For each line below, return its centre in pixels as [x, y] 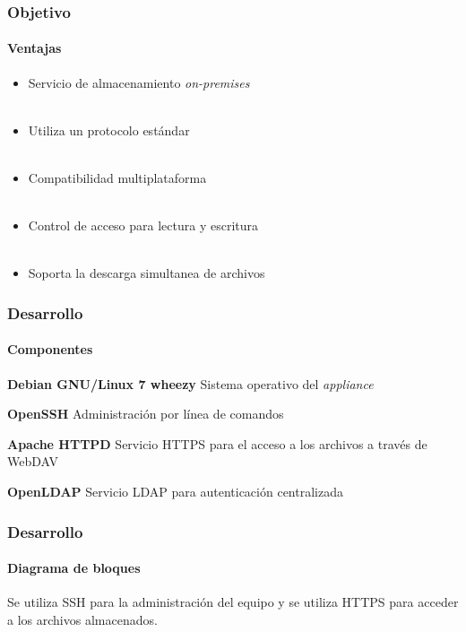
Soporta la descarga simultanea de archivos [147, 273]
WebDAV [33, 461]
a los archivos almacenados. [82, 619]
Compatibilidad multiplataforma [117, 178]
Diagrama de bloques [74, 568]
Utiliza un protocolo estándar [109, 130]
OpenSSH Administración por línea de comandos [146, 414]
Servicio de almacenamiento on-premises [139, 82]
